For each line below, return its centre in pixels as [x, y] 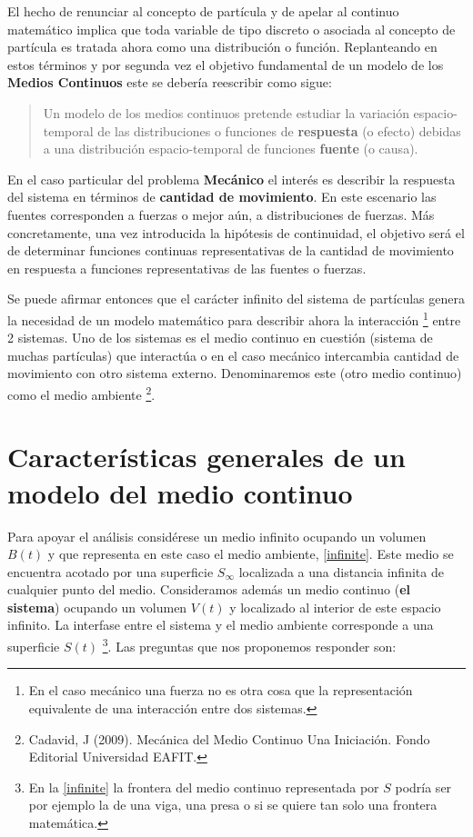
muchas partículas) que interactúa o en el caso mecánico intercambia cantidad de [233, 355]
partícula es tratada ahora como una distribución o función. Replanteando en [222, 47]
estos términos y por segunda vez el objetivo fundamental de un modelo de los [226, 64]
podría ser [423, 787]
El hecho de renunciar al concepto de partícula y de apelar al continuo [203, 11]
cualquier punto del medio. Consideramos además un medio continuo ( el [209, 589]
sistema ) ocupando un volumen [97, 607]
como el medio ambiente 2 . [81, 393]
